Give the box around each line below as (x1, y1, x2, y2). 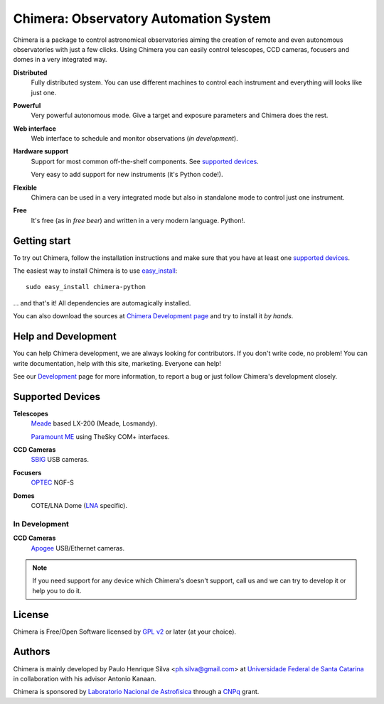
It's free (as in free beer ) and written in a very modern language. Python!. (31, 216, 245, 224)
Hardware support (13, 147, 69, 156)
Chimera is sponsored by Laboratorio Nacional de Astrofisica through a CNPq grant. (13, 688, 260, 696)
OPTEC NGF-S (31, 478, 74, 487)
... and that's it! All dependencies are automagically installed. (13, 298, 191, 307)
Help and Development (13, 330, 117, 342)
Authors (13, 646, 50, 658)
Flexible (13, 183, 37, 192)
